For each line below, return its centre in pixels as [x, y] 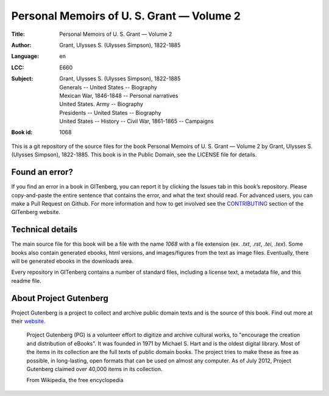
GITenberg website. [36, 212]
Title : [18, 34]
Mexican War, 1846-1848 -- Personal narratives [119, 96]
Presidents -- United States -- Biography [110, 113]
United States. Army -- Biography [101, 104]
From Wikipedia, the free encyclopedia [75, 380]
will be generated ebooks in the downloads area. [72, 261]
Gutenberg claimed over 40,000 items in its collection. [94, 369]
